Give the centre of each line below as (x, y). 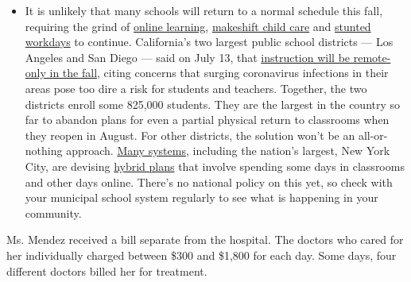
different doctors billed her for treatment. (107, 270)
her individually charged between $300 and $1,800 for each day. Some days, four (202, 255)
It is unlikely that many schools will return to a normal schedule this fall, (204, 10)
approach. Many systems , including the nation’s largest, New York (228, 151)
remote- (372, 57)
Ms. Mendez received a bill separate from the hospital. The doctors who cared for (205, 240)
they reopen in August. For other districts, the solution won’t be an (190, 135)
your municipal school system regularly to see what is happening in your (202, 197)
